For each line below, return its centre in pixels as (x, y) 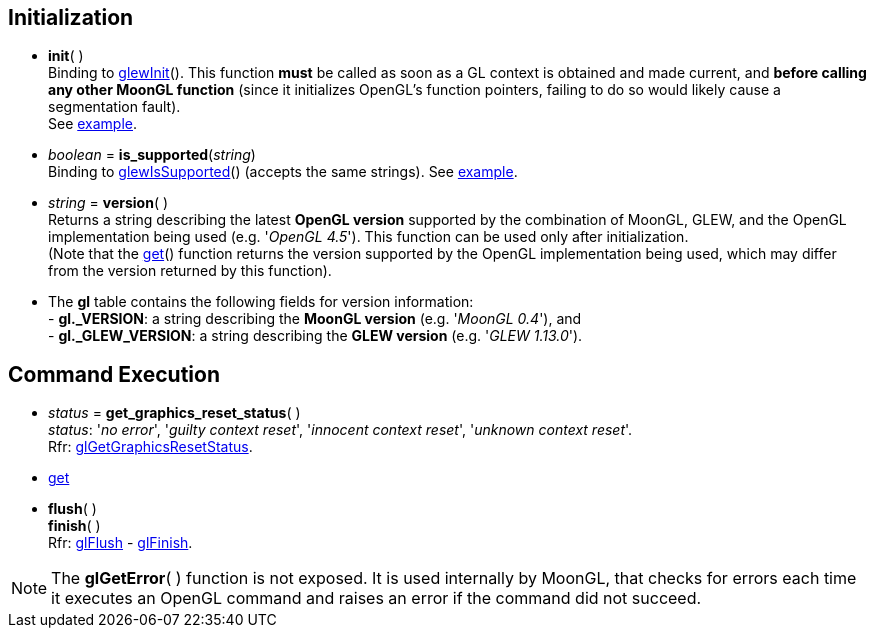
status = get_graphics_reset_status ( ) (174, 413)
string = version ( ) (108, 203)
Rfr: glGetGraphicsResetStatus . (150, 447)
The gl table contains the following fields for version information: (261, 302)
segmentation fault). (114, 107)
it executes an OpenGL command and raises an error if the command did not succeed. (376, 598)
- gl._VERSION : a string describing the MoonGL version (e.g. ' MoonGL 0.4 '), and (315, 319)
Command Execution (114, 374)
